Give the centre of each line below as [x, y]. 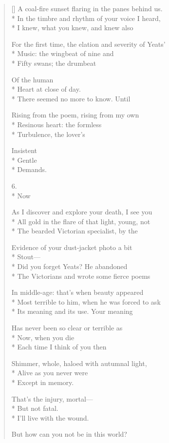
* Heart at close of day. [46, 89]
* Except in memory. [43, 382]
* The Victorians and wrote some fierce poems [81, 276]
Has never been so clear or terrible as [67, 328]
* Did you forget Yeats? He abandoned [69, 266]
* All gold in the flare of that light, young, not [81, 221]
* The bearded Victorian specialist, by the [75, 231]
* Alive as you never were [50, 373]
